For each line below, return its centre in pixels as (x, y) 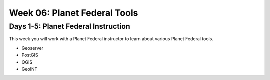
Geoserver (33, 48)
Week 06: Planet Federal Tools (74, 13)
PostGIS (30, 55)
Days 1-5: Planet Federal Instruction (70, 26)
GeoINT (30, 69)
